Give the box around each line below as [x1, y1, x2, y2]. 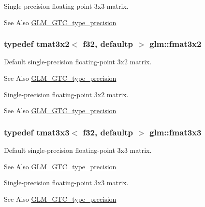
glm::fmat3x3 [149, 126, 202, 138]
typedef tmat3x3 [4, 126, 70, 138]
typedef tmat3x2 [4, 38, 70, 50]
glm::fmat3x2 [149, 38, 202, 50]
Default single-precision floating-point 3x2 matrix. [4, 57, 152, 67]
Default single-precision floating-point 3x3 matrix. [4, 145, 152, 155]
